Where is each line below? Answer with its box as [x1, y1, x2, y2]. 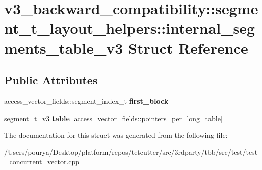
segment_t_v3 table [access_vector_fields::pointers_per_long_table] [4, 112, 223, 123]
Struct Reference [128, 37, 248, 58]
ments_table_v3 [4, 37, 123, 58]
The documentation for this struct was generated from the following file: [4, 130, 228, 140]
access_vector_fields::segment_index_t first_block [4, 95, 169, 106]
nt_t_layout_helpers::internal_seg [4, 18, 255, 38]
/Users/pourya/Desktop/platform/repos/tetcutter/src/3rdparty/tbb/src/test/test [4, 146, 258, 157]
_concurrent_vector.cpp [4, 156, 80, 167]
